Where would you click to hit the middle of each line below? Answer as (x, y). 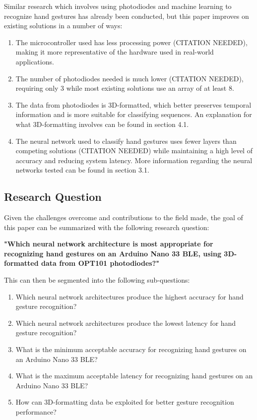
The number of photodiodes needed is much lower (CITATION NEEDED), (129, 78)
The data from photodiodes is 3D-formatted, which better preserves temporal (133, 104)
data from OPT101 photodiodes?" (100, 263)
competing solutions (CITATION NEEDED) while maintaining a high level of (134, 150)
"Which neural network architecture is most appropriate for (109, 244)
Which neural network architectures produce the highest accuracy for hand (129, 296)
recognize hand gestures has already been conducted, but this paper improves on (127, 16)
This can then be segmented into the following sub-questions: (97, 280)
